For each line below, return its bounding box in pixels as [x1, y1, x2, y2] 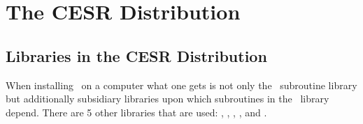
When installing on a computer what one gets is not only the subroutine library [6, 77, 357, 92]
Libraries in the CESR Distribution [6, 45, 267, 66]
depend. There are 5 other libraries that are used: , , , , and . [6, 104, 267, 119]
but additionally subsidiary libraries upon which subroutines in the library [6, 91, 329, 106]
